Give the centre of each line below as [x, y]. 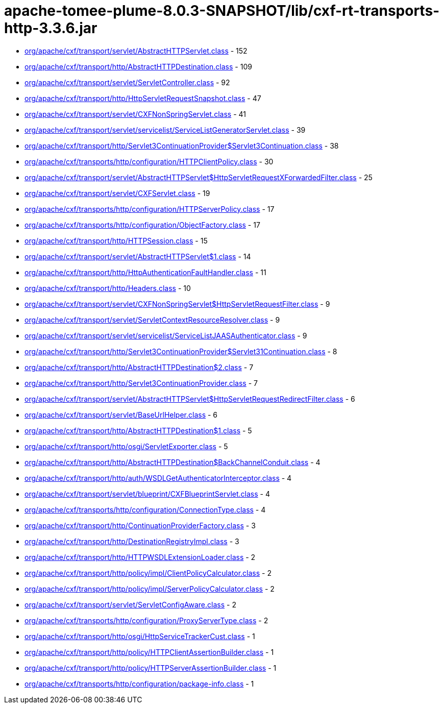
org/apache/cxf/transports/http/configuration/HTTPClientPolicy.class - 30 [149, 161]
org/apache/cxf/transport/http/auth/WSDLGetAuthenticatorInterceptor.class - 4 [158, 478]
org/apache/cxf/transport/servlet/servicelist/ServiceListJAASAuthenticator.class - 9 [166, 335]
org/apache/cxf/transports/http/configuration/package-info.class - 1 [139, 683]
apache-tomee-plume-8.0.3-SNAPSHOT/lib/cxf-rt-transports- [222, 11]
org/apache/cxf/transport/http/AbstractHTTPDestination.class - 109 [138, 66]
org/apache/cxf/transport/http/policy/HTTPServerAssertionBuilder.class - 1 [151, 668]
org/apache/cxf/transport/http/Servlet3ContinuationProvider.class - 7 [141, 383]
